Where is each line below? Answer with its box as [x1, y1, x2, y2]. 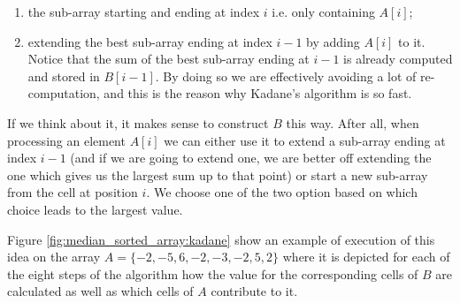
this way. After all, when [286, 113, 419, 132]
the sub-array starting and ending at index [27, 3, 260, 20]
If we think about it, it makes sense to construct [7, 113, 269, 132]
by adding [306, 32, 360, 50]
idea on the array [7, 247, 101, 266]
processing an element [7, 131, 126, 149]
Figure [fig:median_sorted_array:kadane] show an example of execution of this [7, 230, 435, 248]
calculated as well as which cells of [7, 282, 194, 300]
